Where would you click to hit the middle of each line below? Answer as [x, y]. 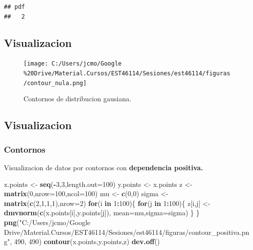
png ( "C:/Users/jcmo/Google [47, 222]
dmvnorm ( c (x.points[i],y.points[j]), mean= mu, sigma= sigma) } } [102, 213]
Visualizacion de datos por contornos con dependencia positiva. [103, 167]
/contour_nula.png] [55, 83]
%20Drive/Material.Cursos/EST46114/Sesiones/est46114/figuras [127, 74]
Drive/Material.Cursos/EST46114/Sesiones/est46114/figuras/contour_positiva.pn [127, 232]
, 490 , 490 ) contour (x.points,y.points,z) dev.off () [85, 241]
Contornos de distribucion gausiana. [78, 99]
